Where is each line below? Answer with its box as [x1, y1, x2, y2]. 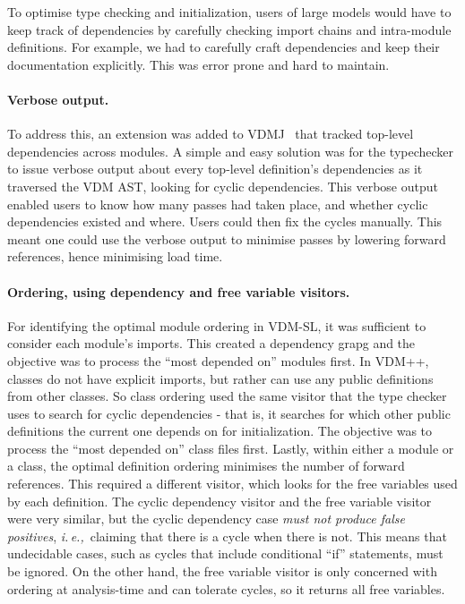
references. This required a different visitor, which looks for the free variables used [7, 474, 458, 493]
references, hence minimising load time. [7, 247, 223, 266]
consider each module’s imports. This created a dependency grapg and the [7, 334, 416, 353]
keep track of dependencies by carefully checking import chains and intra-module [7, 20, 452, 38]
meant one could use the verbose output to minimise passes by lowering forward [7, 229, 446, 248]
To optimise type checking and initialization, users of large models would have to [7, 3, 452, 21]
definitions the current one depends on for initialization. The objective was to [7, 421, 433, 440]
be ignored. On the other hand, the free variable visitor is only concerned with [7, 562, 437, 581]
